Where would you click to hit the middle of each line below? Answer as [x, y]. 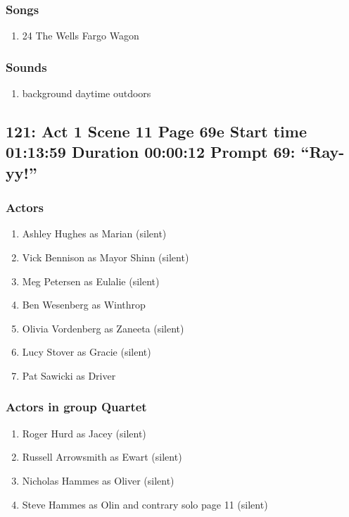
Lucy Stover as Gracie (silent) [87, 352]
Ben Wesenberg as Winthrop [84, 305]
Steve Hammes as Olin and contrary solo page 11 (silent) [145, 504]
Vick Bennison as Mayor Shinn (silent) [106, 257]
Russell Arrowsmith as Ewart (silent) [102, 457]
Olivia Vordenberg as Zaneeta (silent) [103, 328]
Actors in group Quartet [76, 407]
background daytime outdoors [87, 93]
